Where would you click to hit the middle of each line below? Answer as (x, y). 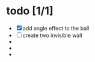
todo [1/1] (30, 11)
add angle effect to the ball (56, 28)
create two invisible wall (52, 35)
